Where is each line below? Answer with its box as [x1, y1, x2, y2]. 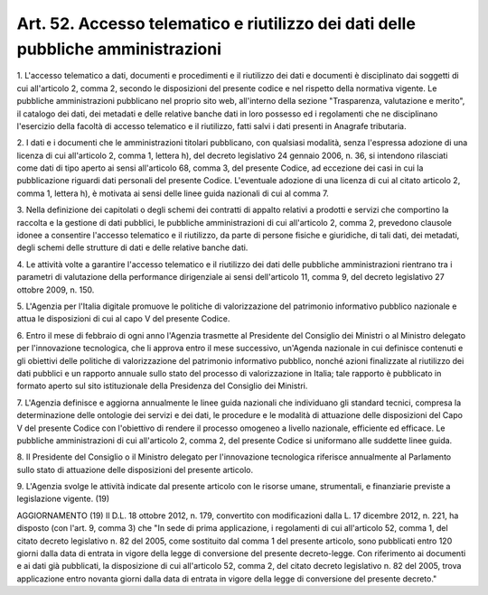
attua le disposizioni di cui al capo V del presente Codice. [16, 313, 230, 324]
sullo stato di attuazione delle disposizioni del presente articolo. [16, 464, 253, 475]
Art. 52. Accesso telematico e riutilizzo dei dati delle [16, 14, 416, 33]
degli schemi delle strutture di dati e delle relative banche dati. [16, 242, 249, 253]
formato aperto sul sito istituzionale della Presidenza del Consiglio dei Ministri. [16, 380, 308, 392]
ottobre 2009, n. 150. [16, 284, 95, 295]
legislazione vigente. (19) [16, 493, 110, 505]
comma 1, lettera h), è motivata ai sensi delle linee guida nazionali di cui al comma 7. [16, 188, 329, 199]
